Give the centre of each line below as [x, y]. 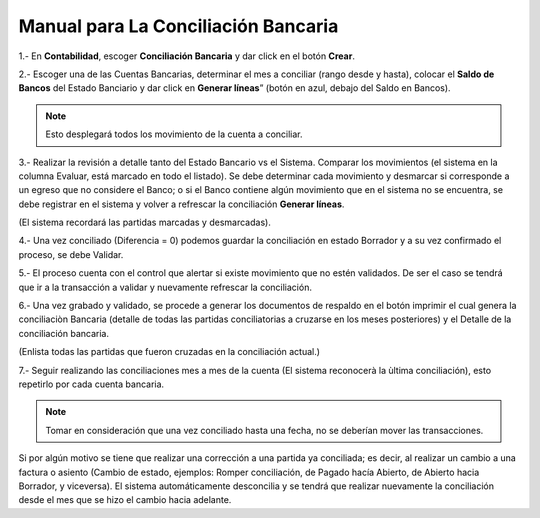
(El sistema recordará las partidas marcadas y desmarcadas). [145, 222]
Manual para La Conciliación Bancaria [178, 26]
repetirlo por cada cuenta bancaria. [91, 384]
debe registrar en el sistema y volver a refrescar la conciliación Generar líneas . [181, 204]
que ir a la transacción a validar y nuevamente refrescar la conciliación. [165, 287]
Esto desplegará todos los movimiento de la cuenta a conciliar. [174, 134]
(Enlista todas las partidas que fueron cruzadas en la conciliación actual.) [169, 352]
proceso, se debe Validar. [71, 254]
